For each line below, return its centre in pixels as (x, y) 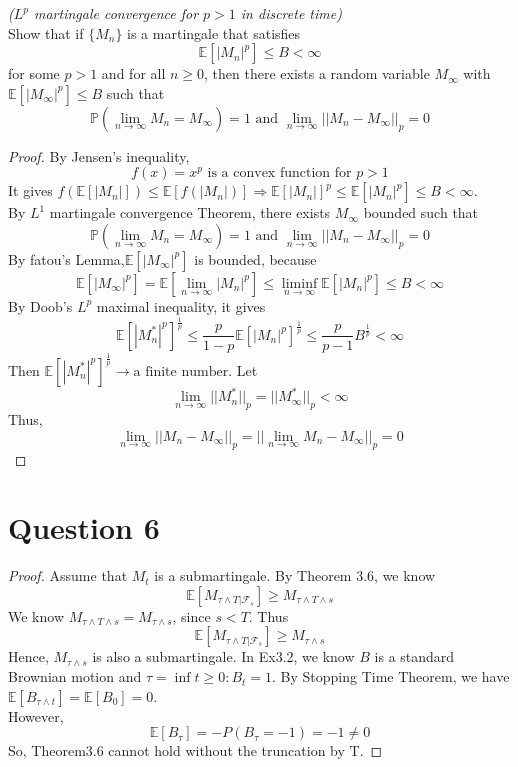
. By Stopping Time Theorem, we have (391, 676)
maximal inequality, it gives (181, 305)
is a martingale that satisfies (214, 32)
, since (191, 615)
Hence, (28, 656)
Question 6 (84, 527)
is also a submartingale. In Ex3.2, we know (223, 656)
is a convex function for (279, 173)
